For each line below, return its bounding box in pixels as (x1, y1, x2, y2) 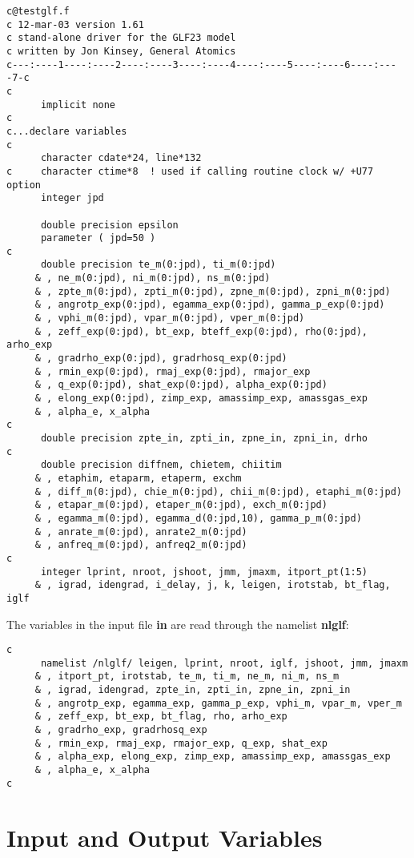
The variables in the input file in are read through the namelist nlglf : (6, 615, 349, 632)
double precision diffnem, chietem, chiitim (40, 459, 282, 471)
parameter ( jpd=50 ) (40, 232, 156, 244)
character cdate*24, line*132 (40, 152, 202, 164)
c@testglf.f (6, 6, 70, 17)
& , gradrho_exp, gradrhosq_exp (34, 724, 207, 736)
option (6, 179, 41, 191)
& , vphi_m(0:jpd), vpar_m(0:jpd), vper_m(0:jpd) (34, 312, 305, 324)
